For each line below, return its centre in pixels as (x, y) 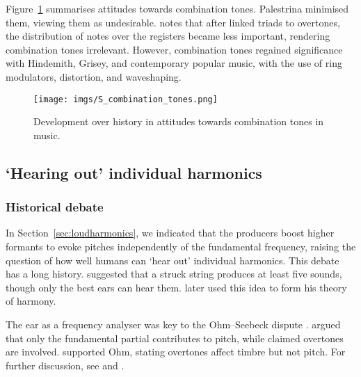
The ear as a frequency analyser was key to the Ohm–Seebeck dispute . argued (173, 324)
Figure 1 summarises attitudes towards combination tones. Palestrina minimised (177, 8)
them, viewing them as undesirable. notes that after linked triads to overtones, (173, 22)
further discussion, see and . (65, 365)
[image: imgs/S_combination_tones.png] (126, 99)
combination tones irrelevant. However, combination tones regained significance (174, 49)
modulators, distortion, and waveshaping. (94, 76)
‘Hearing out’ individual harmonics (134, 172)
